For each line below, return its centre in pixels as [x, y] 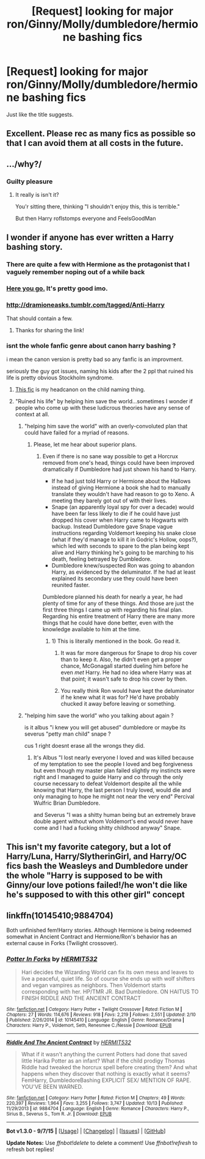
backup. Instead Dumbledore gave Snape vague [112, 526]
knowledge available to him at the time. [92, 629]
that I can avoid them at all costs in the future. [95, 143]
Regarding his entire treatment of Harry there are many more [119, 616]
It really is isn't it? [37, 195]
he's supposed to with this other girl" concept [95, 895]
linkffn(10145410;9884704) [60, 916]
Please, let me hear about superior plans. [85, 444]
